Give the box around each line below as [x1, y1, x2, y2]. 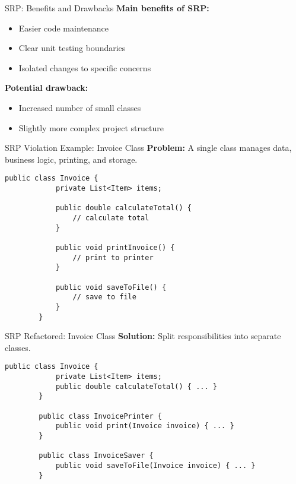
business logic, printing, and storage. [5, 153, 138, 165]
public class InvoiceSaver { [39, 451, 154, 460]
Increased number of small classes [18, 101, 141, 113]
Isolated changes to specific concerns [18, 61, 151, 74]
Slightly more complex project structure [18, 121, 164, 134]
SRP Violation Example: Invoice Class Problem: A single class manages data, [5, 141, 292, 154]
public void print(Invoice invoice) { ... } [55, 422, 234, 431]
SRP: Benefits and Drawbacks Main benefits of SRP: [5, 2, 209, 14]
